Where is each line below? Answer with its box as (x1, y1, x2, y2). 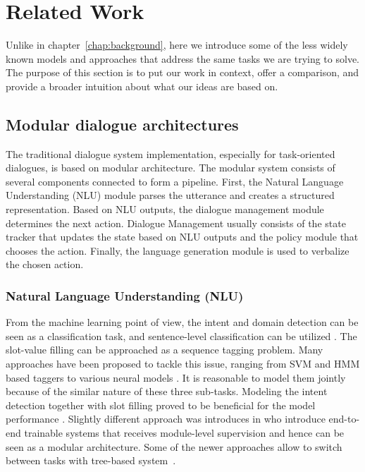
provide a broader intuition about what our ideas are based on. (6, 78, 278, 93)
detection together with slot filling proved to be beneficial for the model (6, 397, 316, 412)
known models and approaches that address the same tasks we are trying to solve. (6, 51, 359, 66)
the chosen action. (6, 257, 84, 272)
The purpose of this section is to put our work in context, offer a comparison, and (6, 65, 359, 80)
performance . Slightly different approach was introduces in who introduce (6, 411, 326, 426)
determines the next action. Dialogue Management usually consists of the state (6, 215, 346, 230)
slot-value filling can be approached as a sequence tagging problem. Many (6, 342, 323, 357)
